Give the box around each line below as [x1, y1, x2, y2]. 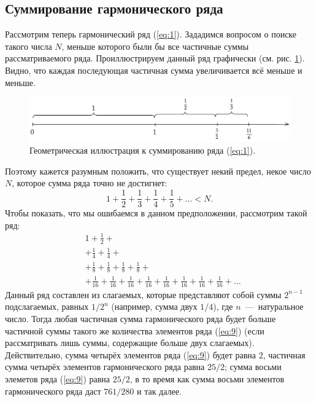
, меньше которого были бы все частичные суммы [61, 39, 249, 52]
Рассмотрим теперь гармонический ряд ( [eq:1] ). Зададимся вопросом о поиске [5, 28, 297, 41]
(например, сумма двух [111, 300, 198, 313]
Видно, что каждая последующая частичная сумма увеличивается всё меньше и [5, 63, 303, 76]
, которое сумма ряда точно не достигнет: [12, 176, 168, 189]
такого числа [5, 39, 52, 52]
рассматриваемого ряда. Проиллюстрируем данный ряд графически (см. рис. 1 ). [5, 52, 305, 65]
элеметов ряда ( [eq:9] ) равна [5, 372, 110, 385]
